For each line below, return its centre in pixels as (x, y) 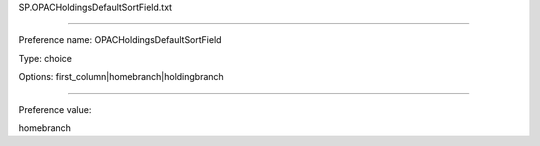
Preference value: (55, 109)
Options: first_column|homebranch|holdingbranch (121, 77)
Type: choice (45, 58)
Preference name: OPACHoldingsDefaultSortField (120, 40)
